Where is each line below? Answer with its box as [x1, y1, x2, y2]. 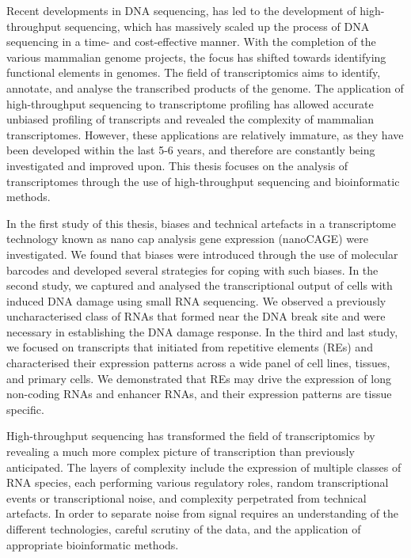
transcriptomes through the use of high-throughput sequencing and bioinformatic [6, 173, 400, 189]
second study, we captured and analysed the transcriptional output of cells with [6, 277, 393, 294]
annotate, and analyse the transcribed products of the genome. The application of [6, 79, 404, 96]
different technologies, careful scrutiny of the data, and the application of [6, 521, 361, 537]
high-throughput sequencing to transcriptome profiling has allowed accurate [6, 95, 374, 112]
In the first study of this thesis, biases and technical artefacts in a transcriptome [6, 214, 397, 231]
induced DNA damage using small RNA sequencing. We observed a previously [6, 292, 386, 309]
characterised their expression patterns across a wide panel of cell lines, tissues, [6, 355, 390, 371]
